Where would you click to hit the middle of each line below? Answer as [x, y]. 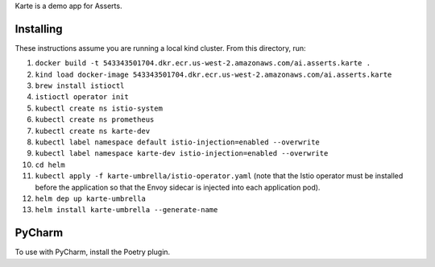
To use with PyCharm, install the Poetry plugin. [93, 252]
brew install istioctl [80, 86]
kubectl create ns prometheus [95, 120]
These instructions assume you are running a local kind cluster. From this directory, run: [160, 48]
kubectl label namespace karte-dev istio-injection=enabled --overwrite [182, 154]
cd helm [50, 165]
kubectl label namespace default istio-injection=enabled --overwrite [177, 142]
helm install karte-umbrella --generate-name [126, 210]
